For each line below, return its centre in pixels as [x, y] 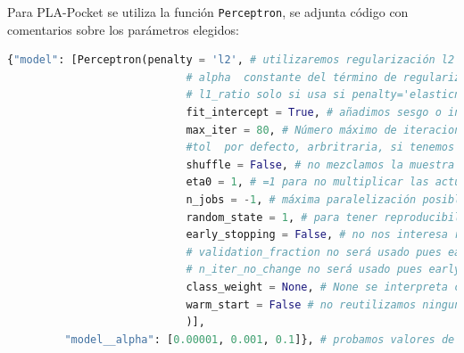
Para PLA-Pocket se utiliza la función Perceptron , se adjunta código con [208, 12]
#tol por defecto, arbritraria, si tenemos [320, 148]
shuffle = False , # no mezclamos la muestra [320, 164]
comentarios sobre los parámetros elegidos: [123, 29]
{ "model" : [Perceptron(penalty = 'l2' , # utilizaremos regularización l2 [231, 60]
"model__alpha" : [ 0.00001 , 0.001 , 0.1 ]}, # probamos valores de [260, 339]
